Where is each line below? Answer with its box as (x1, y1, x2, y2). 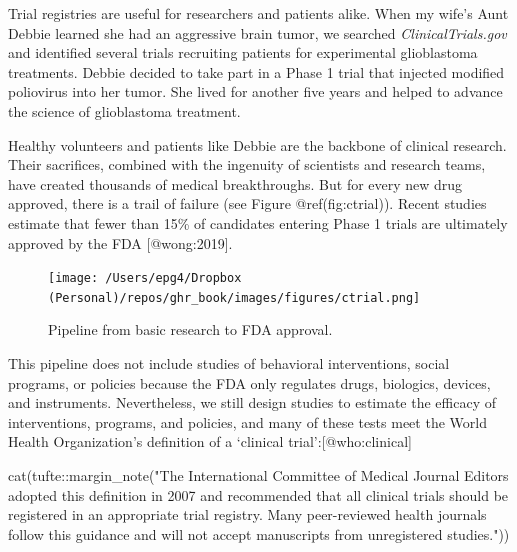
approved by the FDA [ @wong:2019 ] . (8, 232, 233, 253)
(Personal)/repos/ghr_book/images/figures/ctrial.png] (48, 290, 421, 305)
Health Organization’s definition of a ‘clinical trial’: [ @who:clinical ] (8, 431, 412, 452)
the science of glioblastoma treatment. (8, 100, 241, 121)
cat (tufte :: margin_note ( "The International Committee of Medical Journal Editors (8, 465, 509, 485)
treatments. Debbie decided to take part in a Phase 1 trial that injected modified (8, 61, 505, 82)
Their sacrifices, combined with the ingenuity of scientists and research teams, (8, 154, 486, 175)
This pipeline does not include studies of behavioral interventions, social (8, 353, 450, 374)
